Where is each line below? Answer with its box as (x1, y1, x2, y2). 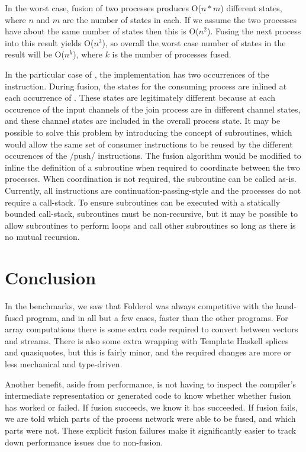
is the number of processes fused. (112, 48, 231, 60)
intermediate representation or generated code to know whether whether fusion (5, 389, 291, 402)
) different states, (220, 2, 282, 14)
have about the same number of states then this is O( (5, 25, 199, 37)
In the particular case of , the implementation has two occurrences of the (5, 68, 269, 80)
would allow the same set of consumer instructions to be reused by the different (5, 137, 293, 150)
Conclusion (5, 265, 96, 290)
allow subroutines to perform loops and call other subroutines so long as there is (5, 219, 296, 231)
